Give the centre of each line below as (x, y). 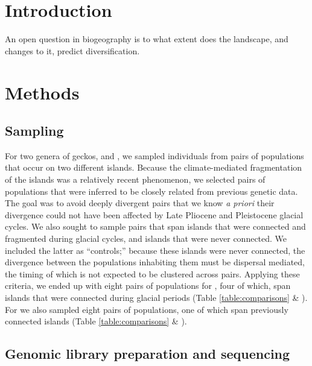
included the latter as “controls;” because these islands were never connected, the (155, 250)
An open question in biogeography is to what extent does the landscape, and (147, 39)
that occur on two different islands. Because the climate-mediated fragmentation (154, 167)
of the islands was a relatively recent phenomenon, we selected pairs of (135, 179)
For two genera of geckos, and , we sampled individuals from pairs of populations (154, 155)
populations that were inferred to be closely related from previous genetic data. (151, 191)
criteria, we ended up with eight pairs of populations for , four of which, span (148, 286)
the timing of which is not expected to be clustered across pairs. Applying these (152, 273)
